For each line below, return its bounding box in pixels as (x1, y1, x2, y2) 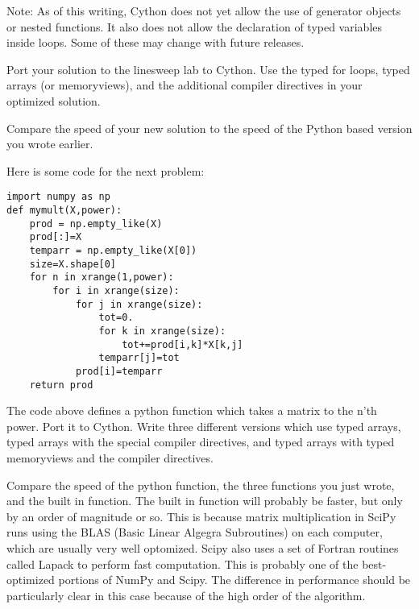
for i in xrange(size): (52, 284, 180, 296)
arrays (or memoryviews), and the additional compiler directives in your (6, 77, 363, 93)
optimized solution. (6, 92, 101, 109)
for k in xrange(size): (98, 325, 226, 337)
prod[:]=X (29, 231, 82, 243)
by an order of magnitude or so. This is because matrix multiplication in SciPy (6, 507, 396, 524)
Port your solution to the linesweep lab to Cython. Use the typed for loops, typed (6, 60, 410, 77)
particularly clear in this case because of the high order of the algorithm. (6, 586, 366, 603)
